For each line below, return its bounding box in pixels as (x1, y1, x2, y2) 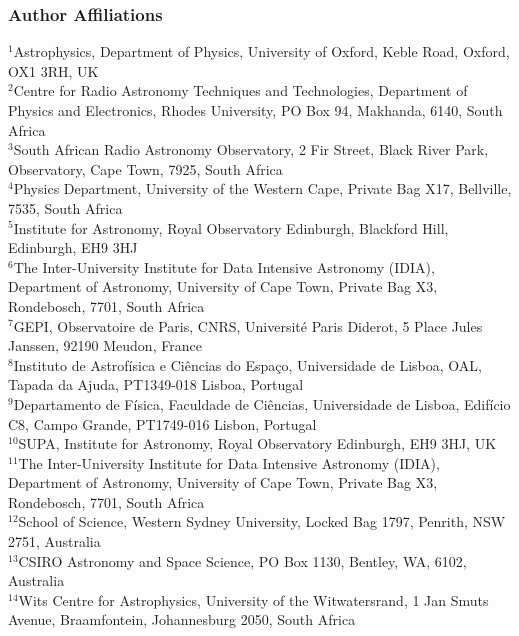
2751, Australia (8, 531, 101, 552)
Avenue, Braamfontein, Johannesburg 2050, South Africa (8, 609, 356, 630)
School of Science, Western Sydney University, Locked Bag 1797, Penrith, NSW (18, 511, 506, 532)
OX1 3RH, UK (8, 60, 99, 81)
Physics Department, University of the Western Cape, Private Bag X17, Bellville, (13, 178, 512, 199)
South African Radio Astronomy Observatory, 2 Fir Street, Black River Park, (13, 139, 489, 160)
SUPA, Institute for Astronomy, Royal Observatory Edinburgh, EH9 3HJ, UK (18, 433, 497, 454)
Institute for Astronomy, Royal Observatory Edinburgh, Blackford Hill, (13, 217, 449, 238)
